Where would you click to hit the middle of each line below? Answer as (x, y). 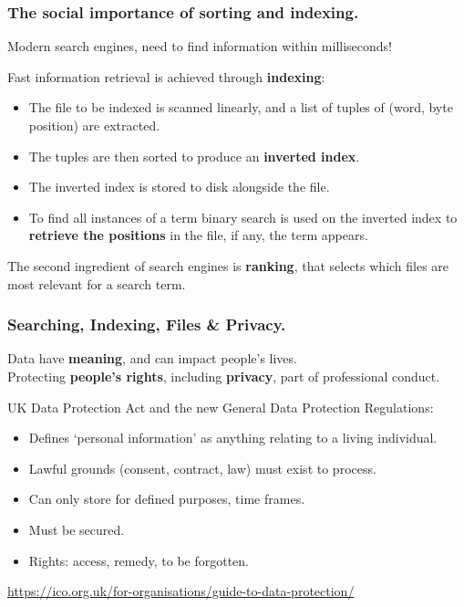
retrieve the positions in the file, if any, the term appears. (198, 235)
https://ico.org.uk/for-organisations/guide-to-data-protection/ (181, 591)
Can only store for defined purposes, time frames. (167, 499)
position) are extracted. (94, 125)
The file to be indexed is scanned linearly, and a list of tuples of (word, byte (241, 107)
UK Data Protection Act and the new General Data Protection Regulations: (221, 407)
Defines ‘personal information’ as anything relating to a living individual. (233, 438)
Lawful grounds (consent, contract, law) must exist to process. (202, 468)
